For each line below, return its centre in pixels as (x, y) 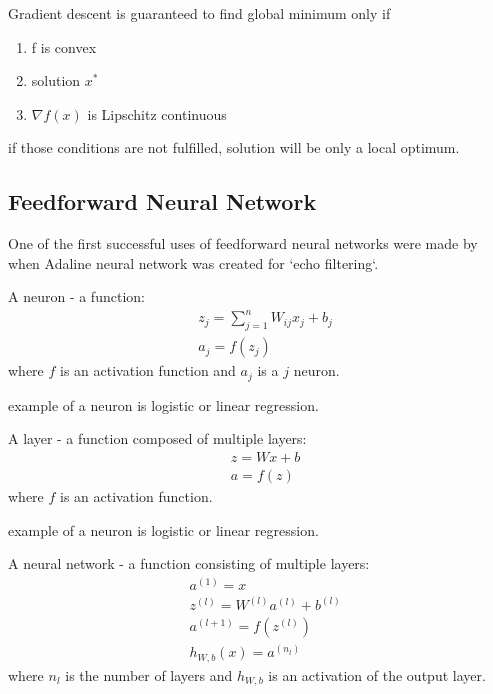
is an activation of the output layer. (377, 674)
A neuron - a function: (76, 296)
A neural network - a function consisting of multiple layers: (189, 563)
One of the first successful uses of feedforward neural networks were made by (243, 243)
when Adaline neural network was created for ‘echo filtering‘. (193, 262)
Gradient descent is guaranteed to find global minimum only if (199, 13)
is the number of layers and (149, 674)
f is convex (64, 46)
